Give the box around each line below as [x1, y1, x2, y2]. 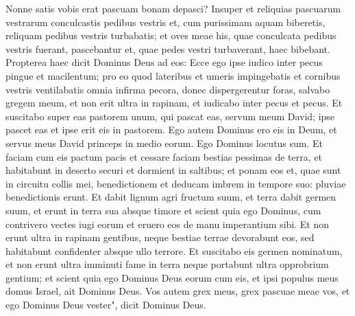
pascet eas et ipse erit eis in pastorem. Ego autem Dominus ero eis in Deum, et [5, 122, 337, 137]
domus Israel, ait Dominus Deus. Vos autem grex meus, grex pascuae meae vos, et [5, 284, 350, 298]
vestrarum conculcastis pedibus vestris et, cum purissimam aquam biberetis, [5, 14, 326, 29]
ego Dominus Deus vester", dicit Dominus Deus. [5, 297, 206, 312]
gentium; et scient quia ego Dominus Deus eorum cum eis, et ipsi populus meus [5, 270, 339, 284]
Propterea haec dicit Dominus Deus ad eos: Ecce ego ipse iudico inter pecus [5, 55, 323, 69]
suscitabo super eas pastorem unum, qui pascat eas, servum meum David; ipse [5, 109, 335, 123]
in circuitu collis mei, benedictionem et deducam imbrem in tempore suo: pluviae [5, 176, 346, 190]
